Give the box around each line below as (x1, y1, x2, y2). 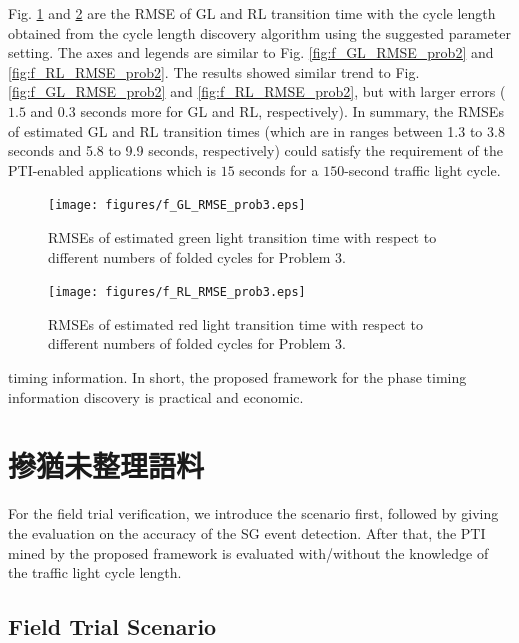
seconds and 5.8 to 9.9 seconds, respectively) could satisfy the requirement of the (8, 140, 503, 161)
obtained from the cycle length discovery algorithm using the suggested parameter (8, 22, 511, 43)
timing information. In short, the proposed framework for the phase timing (8, 367, 467, 388)
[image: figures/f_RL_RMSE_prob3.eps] (48, 285, 306, 300)
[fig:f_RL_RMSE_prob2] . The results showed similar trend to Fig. (8, 61, 420, 82)
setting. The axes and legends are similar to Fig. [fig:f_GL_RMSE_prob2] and (8, 42, 494, 63)
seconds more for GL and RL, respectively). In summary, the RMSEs (80, 100, 504, 121)
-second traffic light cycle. (344, 159, 501, 180)
